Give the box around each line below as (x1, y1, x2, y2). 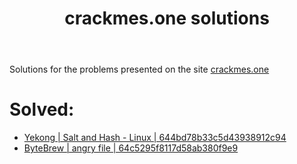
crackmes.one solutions (64, 7, 270, 30)
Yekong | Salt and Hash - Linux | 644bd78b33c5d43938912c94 (23, 132, 287, 144)
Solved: (9, 98, 75, 121)
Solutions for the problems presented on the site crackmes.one (9, 63, 270, 76)
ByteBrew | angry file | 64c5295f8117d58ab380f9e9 (23, 142, 239, 154)
